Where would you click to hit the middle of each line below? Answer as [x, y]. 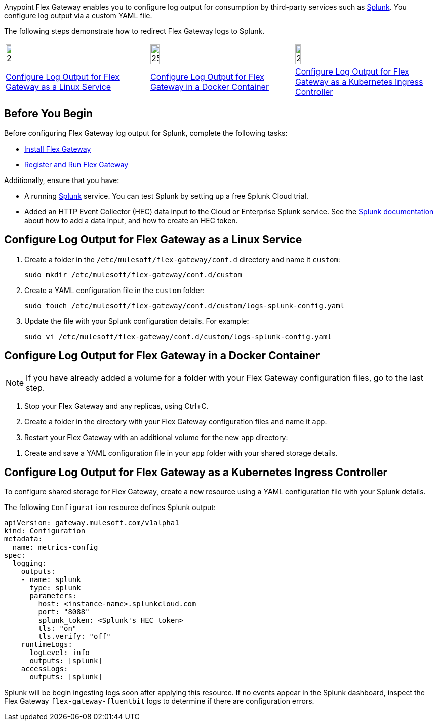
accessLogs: [45, 669]
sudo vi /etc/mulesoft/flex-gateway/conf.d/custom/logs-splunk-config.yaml [178, 336]
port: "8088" [64, 612]
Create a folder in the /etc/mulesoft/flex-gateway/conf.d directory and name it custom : [182, 259]
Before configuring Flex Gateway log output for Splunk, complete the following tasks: [146, 133]
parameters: [53, 596]
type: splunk [55, 588]
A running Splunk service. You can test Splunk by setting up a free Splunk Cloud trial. [166, 196]
